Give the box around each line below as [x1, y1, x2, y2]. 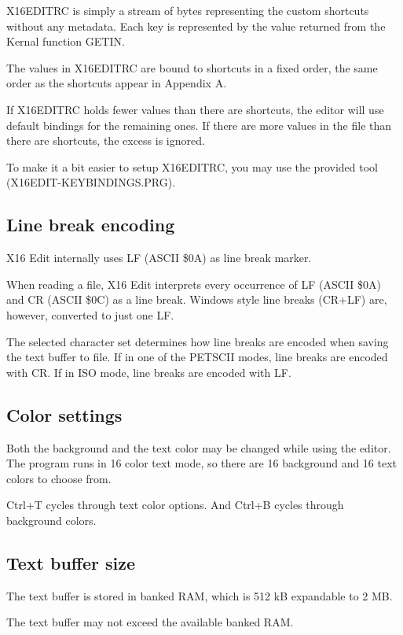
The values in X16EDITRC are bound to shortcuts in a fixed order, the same [6, 59, 378, 76]
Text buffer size [6, 550, 136, 574]
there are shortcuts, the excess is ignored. [6, 132, 205, 149]
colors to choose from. [6, 470, 112, 486]
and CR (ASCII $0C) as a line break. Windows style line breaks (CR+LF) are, [6, 291, 387, 308]
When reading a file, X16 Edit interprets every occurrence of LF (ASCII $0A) [6, 275, 381, 292]
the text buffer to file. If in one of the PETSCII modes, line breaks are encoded [6, 349, 388, 365]
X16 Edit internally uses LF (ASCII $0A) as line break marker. [6, 249, 312, 266]
